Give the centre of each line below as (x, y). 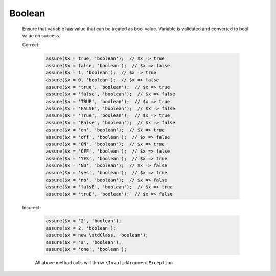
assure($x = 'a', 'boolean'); (84, 242)
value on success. (41, 35)
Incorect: (32, 207)
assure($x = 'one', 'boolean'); (86, 249)
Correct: (31, 45)
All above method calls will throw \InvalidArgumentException (104, 263)
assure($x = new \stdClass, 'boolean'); (97, 235)
